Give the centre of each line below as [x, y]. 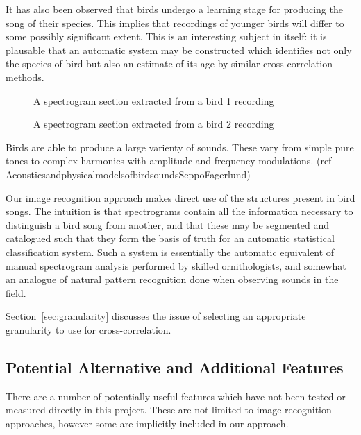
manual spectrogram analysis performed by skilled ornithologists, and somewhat [176, 265]
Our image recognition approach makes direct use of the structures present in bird [180, 197]
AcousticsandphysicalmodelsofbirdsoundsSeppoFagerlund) [128, 174]
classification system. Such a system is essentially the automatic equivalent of [170, 251]
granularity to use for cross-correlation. [89, 329]
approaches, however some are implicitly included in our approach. [147, 423]
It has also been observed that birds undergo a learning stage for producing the [174, 9]
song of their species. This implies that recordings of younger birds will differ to [175, 23]
